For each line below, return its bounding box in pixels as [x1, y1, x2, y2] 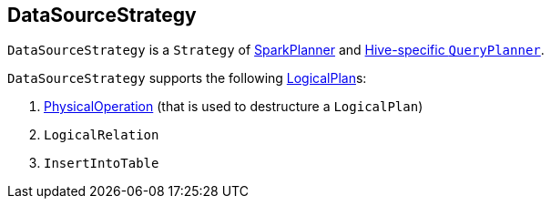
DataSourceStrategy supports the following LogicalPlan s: [7, 70, 367, 87]
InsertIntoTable [44, 156, 159, 171]
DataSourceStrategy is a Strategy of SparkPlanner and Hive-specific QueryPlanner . [7, 42, 545, 58]
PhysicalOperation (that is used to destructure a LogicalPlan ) [44, 98, 423, 115]
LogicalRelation [44, 128, 159, 143]
